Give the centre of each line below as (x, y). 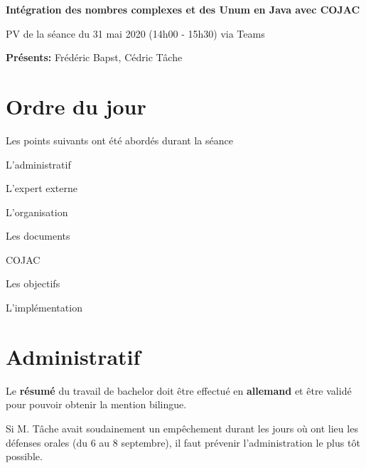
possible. (24, 456)
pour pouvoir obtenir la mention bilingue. (96, 404)
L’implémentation (44, 308)
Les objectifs (33, 283)
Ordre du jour (76, 106)
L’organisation (37, 212)
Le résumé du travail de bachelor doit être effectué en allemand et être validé (179, 390)
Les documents (38, 236)
